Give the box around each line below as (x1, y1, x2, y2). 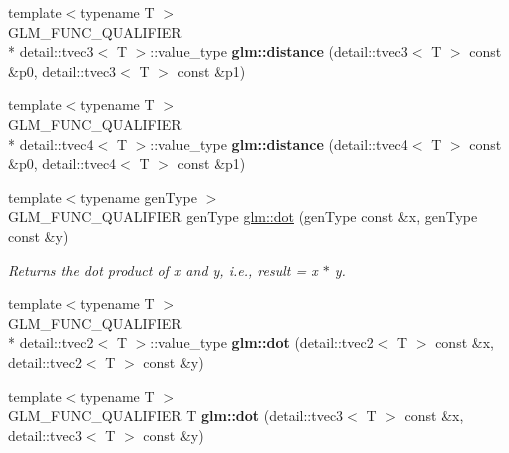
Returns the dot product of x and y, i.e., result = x (8, 259, 318, 280)
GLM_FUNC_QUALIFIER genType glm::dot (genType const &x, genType (8, 206, 478, 227)
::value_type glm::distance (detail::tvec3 (150, 41, 408, 62)
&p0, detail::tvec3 (8, 60, 117, 81)
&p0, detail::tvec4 (8, 153, 117, 174)
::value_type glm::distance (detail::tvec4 (150, 133, 408, 154)
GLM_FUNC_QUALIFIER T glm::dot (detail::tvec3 (8, 405, 344, 426)
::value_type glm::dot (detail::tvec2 (150, 332, 374, 353)
